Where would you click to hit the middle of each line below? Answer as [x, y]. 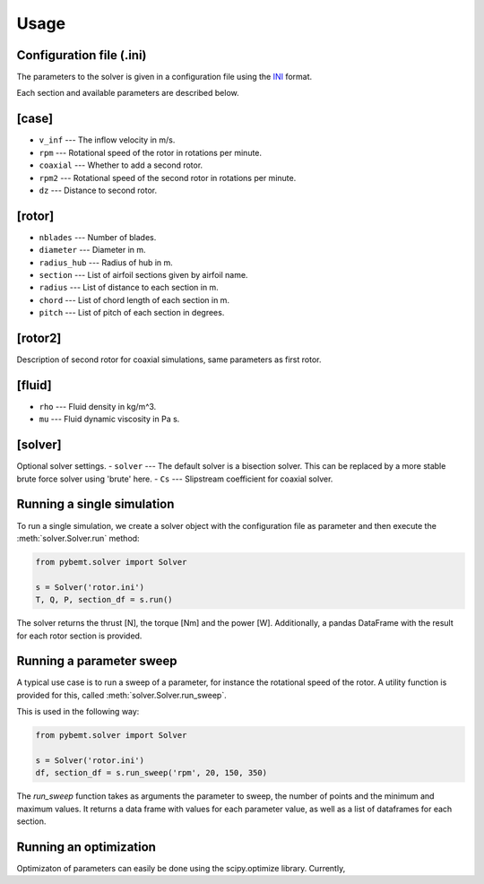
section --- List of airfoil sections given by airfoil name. [143, 275]
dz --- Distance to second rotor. [98, 190]
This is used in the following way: [78, 712]
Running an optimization [86, 847]
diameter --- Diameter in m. [93, 250]
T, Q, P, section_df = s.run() [104, 600]
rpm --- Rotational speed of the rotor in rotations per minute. [151, 152]
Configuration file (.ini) [82, 55]
